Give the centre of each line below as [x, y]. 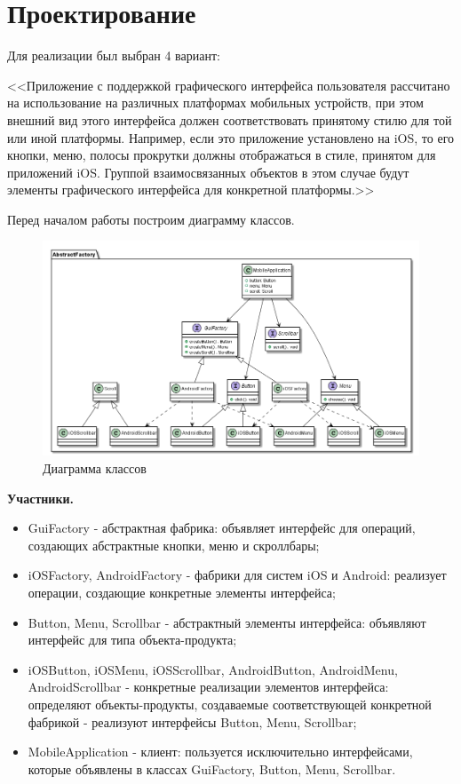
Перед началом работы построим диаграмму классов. [151, 219]
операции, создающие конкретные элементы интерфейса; [182, 592]
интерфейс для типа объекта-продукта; [132, 640]
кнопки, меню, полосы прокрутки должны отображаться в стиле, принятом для [222, 155]
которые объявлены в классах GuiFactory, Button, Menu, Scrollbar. [212, 768]
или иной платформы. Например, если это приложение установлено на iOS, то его [231, 137]
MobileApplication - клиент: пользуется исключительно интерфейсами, [220, 752]
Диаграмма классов [95, 468]
